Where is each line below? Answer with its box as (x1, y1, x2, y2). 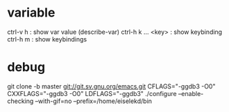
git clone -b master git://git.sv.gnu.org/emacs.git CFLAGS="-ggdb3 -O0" (7, 82, 216, 91)
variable (7, 5, 56, 21)
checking (7, 97, 34, 105)
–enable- (178, 89, 204, 97)
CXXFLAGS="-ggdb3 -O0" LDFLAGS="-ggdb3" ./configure (7, 89, 177, 97)
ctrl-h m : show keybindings (7, 35, 87, 43)
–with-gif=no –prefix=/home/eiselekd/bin (35, 97, 153, 105)
